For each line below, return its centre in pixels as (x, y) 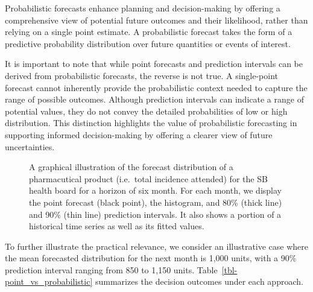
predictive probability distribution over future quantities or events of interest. (148, 43)
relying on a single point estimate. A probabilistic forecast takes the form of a (149, 32)
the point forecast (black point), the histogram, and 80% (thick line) (156, 202)
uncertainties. (30, 146)
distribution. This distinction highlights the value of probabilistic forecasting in (151, 123)
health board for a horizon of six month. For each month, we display (155, 190)
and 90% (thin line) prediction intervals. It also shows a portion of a (155, 214)
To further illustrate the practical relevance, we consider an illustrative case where (157, 246)
